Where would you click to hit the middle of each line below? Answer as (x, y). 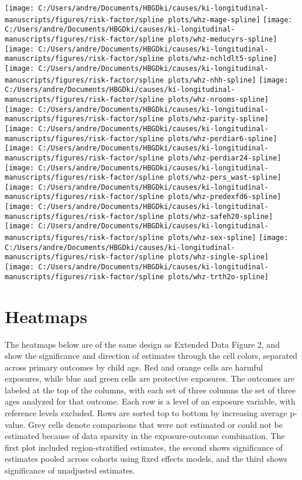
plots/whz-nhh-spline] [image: (228, 80)
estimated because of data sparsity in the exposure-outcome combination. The (145, 436)
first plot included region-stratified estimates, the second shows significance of (144, 447)
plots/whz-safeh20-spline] (221, 216)
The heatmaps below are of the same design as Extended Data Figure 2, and (142, 344)
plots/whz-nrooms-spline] (219, 99)
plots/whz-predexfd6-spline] (225, 197)
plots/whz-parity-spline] (219, 119)
